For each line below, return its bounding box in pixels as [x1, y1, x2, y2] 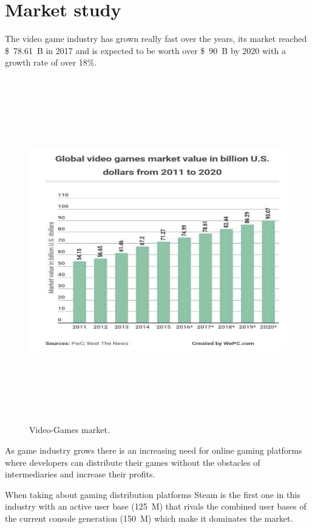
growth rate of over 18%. [5, 56, 97, 69]
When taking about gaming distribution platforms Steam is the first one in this [5, 488, 300, 500]
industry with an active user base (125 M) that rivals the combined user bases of [5, 500, 307, 513]
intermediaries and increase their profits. [5, 468, 155, 480]
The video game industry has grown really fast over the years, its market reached [5, 32, 307, 45]
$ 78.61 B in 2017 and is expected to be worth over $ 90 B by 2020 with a [5, 44, 286, 56]
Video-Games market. [29, 423, 110, 436]
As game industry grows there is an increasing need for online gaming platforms [5, 444, 302, 457]
